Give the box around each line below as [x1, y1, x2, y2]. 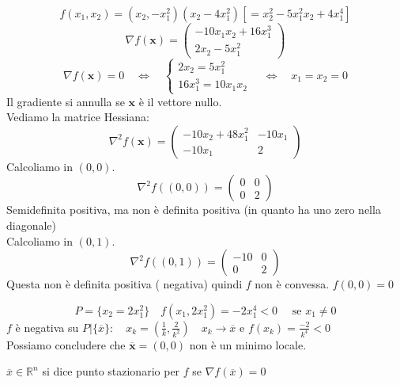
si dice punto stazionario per [42, 363, 180, 379]
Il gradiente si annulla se [6, 93, 125, 109]
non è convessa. [255, 276, 330, 292]
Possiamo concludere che [6, 336, 126, 353]
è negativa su [15, 318, 79, 335]
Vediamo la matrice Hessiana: [6, 109, 150, 125]
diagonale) [6, 217, 57, 233]
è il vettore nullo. [138, 93, 222, 109]
